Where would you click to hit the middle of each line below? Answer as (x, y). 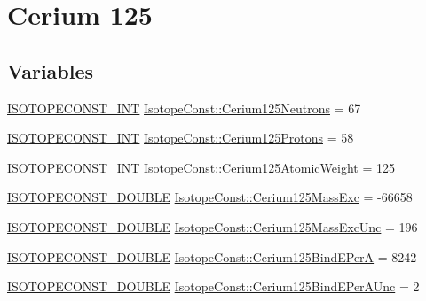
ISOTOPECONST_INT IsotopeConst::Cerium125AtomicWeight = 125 (201, 167)
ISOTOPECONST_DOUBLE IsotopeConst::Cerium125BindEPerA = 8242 (212, 256)
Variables (51, 70)
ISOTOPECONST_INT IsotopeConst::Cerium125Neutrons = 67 (184, 108)
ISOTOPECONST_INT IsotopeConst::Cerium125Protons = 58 (181, 138)
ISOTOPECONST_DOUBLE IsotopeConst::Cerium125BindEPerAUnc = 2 (213, 286)
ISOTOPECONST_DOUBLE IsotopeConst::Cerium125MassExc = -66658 (210, 197)
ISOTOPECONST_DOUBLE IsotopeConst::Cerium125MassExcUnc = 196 (213, 226)
